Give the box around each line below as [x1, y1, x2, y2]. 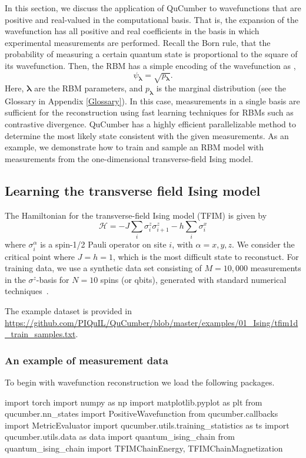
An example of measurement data [5, 352, 168, 367]
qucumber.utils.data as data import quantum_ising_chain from [5, 430, 235, 443]
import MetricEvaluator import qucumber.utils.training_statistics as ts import [5, 419, 290, 431]
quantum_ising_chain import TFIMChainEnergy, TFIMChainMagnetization [5, 441, 283, 454]
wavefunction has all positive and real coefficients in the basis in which [5, 25, 260, 37]
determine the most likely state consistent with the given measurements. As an [5, 129, 289, 141]
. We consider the [232, 238, 295, 251]
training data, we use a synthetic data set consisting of [5, 262, 202, 274]
